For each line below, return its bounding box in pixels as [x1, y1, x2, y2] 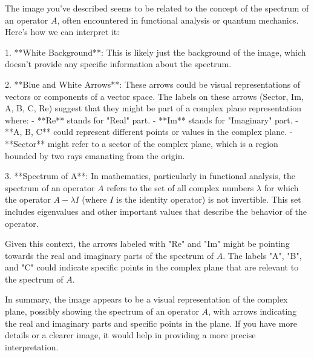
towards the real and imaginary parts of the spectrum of [5, 249, 214, 261]
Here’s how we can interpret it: [5, 25, 120, 38]
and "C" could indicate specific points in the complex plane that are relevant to [5, 261, 299, 273]
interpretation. [5, 340, 59, 353]
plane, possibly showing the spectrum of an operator [5, 305, 199, 318]
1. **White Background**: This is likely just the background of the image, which [5, 45, 306, 58]
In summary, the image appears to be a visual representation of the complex [5, 293, 288, 306]
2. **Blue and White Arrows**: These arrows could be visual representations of [5, 77, 301, 90]
